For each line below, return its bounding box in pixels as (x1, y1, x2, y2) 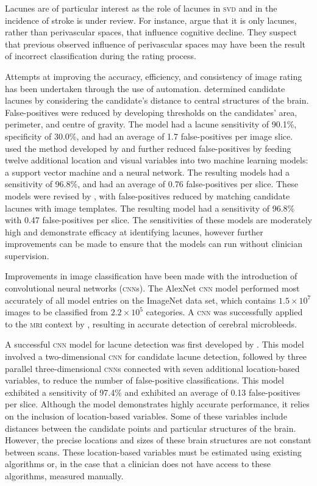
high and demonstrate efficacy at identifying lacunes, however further (5, 225, 263, 238)
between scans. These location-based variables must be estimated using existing (5, 445, 302, 458)
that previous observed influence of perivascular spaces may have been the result (5, 37, 305, 50)
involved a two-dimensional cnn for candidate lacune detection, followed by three (5, 350, 307, 363)
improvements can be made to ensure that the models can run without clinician (5, 237, 302, 250)
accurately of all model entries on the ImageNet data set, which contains (5, 293, 276, 306)
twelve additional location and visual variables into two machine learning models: (5, 154, 308, 166)
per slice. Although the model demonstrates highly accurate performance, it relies (5, 398, 310, 410)
